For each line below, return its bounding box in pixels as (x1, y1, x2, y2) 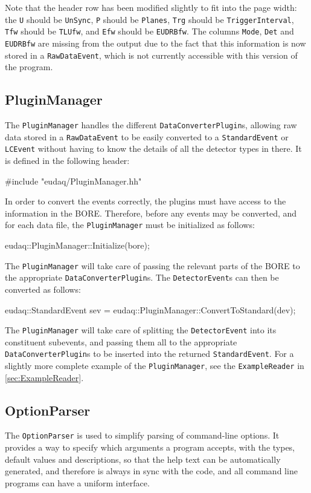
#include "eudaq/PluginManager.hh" (5, 174, 142, 187)
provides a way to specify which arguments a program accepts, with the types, (5, 441, 295, 454)
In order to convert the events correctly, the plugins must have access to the (5, 195, 286, 207)
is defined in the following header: (5, 154, 130, 166)
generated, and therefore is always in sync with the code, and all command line (5, 465, 298, 477)
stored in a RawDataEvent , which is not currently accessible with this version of (5, 48, 298, 61)
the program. (5, 60, 53, 73)
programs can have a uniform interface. (5, 476, 150, 489)
